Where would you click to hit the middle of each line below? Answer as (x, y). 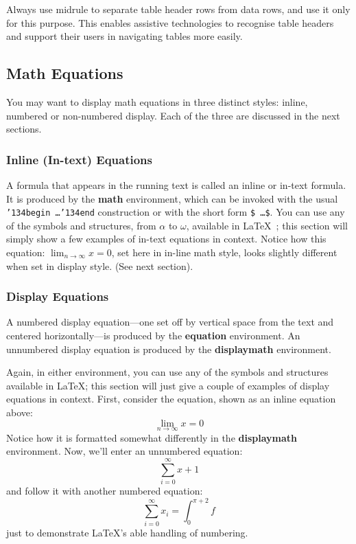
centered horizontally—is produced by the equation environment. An (153, 336)
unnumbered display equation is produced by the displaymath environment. (169, 349)
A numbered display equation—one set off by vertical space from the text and (170, 322)
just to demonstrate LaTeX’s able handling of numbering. (127, 532)
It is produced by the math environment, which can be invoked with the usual (172, 198)
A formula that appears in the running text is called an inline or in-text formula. (176, 184)
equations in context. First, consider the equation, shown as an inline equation (171, 399)
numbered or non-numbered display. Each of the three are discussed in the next (173, 115)
